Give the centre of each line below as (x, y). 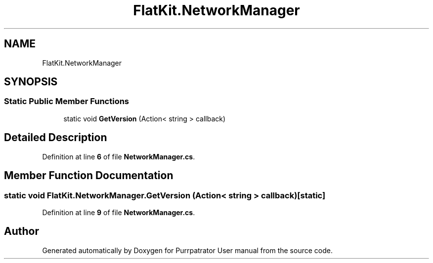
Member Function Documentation (89, 176)
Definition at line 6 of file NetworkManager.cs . (119, 156)
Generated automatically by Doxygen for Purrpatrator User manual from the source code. (187, 250)
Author (22, 231)
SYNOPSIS (31, 82)
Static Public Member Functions (67, 101)
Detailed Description (56, 138)
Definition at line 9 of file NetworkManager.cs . (119, 212)
